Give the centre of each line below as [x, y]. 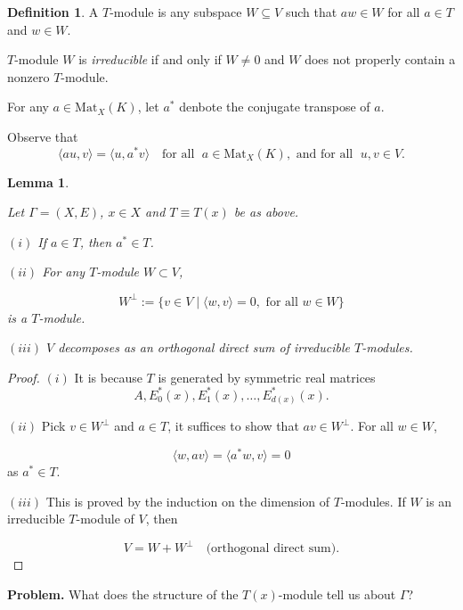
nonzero [28, 76]
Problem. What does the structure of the [123, 594]
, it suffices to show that [233, 426]
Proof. [24, 377]
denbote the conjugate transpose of [275, 107]
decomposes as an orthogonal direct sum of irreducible [204, 347]
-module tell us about [337, 594]
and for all [325, 154]
